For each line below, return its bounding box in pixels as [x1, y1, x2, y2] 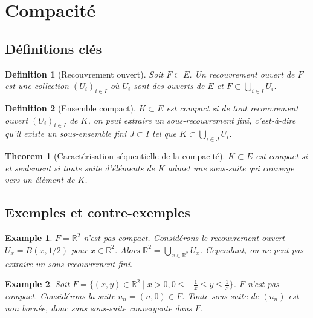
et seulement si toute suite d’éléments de [5, 161, 155, 174]
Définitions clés [5, 39, 102, 58]
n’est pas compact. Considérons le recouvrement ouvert [83, 231, 285, 244]
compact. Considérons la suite [5, 289, 115, 302]
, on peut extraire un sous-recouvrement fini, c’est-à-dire [88, 113, 296, 126]
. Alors [114, 243, 140, 256]
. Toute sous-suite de [181, 289, 259, 302]
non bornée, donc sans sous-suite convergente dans [5, 301, 192, 314]
